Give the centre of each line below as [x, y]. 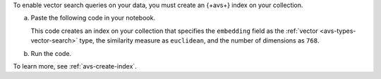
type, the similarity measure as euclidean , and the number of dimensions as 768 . [199, 41]
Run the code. [51, 53]
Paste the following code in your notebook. [93, 18]
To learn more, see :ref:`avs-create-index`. [75, 66]
